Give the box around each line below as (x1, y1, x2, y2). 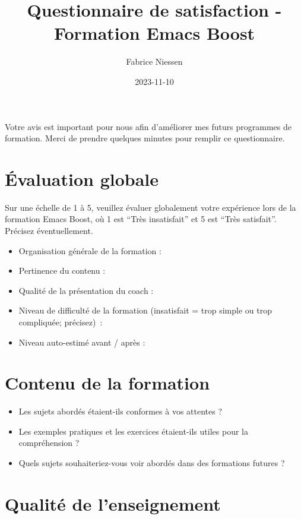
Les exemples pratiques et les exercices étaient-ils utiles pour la (18, 425, 248, 437)
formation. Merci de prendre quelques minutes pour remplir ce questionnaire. (5, 132, 285, 144)
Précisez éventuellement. (5, 224, 93, 236)
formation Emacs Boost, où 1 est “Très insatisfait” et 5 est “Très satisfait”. (5, 213, 277, 225)
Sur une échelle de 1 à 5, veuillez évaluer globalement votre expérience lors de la (5, 201, 296, 213)
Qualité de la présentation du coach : (18, 284, 154, 296)
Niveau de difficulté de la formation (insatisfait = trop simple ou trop (18, 304, 272, 317)
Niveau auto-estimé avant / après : (18, 336, 145, 348)
